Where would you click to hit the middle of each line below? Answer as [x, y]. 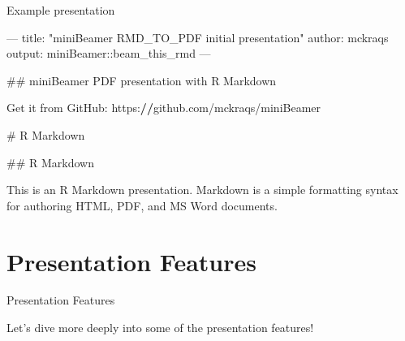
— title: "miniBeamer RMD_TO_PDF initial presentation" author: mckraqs [198, 37]
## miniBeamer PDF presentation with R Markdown [142, 80]
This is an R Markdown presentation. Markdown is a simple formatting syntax [202, 190]
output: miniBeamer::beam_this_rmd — [109, 53]
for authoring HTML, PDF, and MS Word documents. [142, 205]
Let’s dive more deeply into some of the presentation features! [160, 328]
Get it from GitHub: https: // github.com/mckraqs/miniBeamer [164, 108]
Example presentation [61, 10]
